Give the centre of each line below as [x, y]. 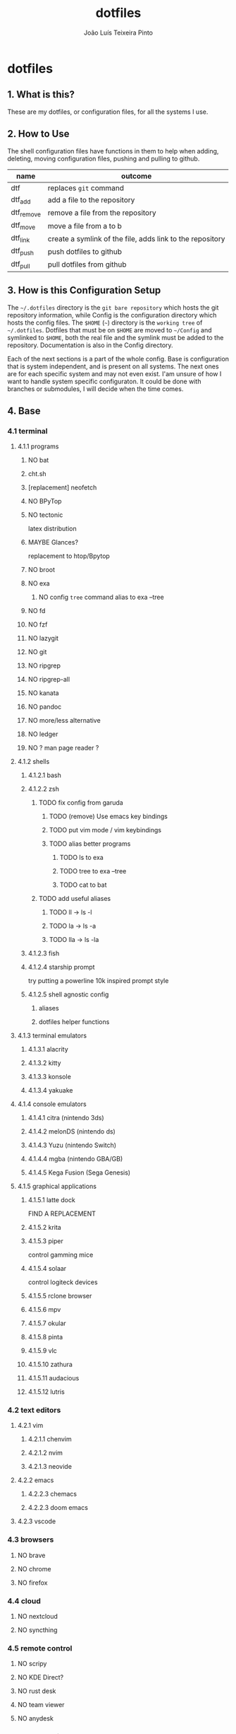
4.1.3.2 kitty [44, 1063]
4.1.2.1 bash [44, 775]
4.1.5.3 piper [45, 1241]
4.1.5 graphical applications [57, 1187]
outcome [136, 176]
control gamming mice [61, 1255]
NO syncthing [37, 1630]
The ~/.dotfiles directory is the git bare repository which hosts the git [113, 307]
